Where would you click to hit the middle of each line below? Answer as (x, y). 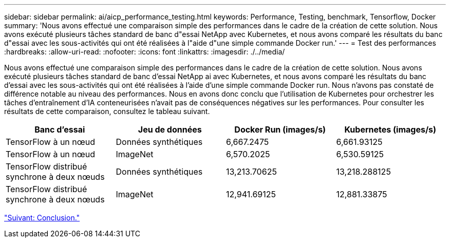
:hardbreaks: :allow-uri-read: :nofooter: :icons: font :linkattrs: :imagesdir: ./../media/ (145, 52)
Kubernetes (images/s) (390, 129)
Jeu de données (170, 129)
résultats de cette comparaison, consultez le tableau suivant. (107, 111)
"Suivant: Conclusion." (42, 218)
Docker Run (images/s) (280, 129)
